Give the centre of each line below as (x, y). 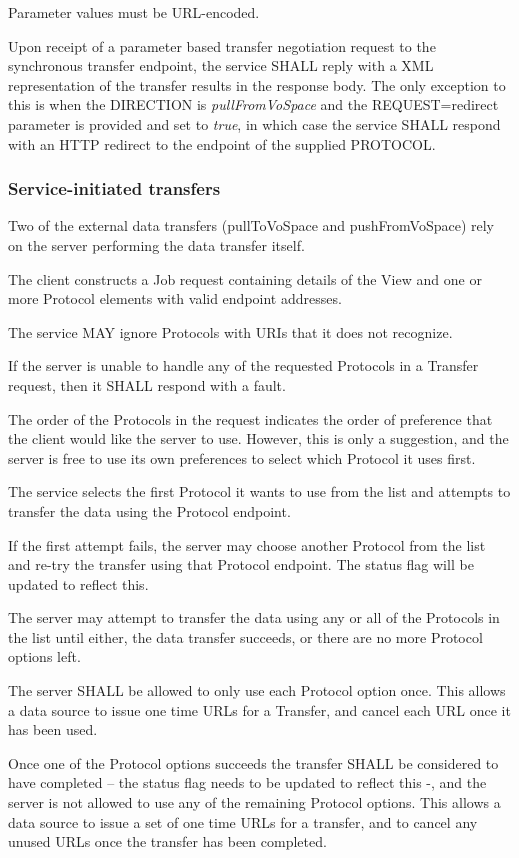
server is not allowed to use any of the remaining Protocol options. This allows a (254, 802)
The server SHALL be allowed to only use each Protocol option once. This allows (257, 690)
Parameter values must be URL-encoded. (134, 12)
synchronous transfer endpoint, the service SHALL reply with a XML (221, 65)
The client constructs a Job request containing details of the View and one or (245, 278)
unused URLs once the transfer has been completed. (167, 841)
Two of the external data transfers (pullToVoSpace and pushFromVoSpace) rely (251, 225)
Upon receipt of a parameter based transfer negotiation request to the (222, 45)
